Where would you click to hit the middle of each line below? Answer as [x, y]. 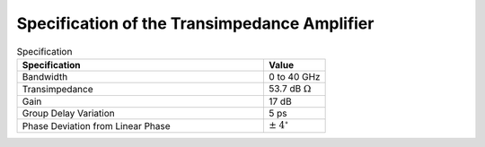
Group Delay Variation [69, 114]
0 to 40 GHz [295, 76]
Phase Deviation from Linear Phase [96, 125]
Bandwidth [45, 76]
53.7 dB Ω [290, 88]
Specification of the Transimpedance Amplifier [195, 23]
